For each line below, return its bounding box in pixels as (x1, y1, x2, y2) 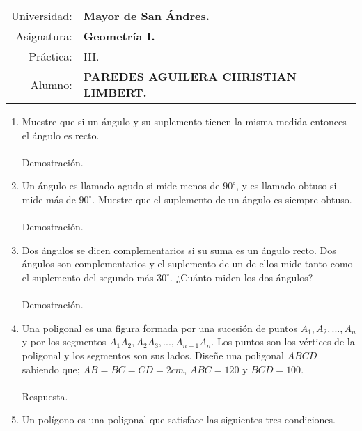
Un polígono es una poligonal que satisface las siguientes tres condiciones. (22, 412, 336, 427)
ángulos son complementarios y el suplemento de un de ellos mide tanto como (22, 256, 353, 271)
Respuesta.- (22, 389, 72, 403)
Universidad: (11, 8, 72, 24)
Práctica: (29, 48, 72, 64)
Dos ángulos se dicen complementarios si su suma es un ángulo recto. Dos (22, 242, 336, 257)
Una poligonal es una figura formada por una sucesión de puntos (22, 320, 297, 335)
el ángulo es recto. (22, 127, 100, 142)
